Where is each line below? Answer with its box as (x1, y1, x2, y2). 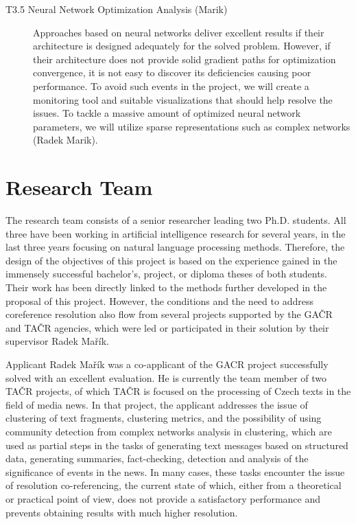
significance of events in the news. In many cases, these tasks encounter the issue (5, 464, 345, 479)
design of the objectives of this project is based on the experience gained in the (5, 253, 337, 267)
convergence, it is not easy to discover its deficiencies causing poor (33, 65, 311, 80)
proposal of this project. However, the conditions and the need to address (5, 293, 313, 308)
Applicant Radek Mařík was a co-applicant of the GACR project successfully (5, 357, 329, 371)
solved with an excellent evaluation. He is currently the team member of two (5, 370, 327, 385)
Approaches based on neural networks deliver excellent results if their (33, 25, 324, 39)
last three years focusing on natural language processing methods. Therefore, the (5, 240, 345, 254)
